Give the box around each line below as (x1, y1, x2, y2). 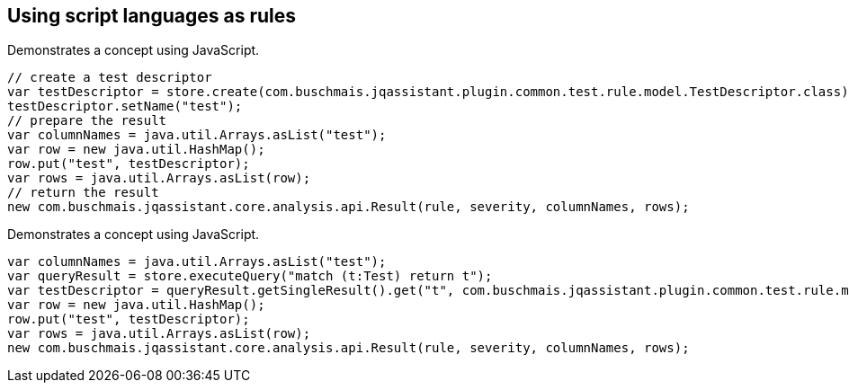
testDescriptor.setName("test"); (7, 99, 243, 114)
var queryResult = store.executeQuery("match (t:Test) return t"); (7, 269, 493, 284)
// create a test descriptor (7, 70, 212, 85)
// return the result (7, 185, 159, 200)
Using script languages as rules (7, 4, 297, 27)
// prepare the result (7, 113, 167, 129)
